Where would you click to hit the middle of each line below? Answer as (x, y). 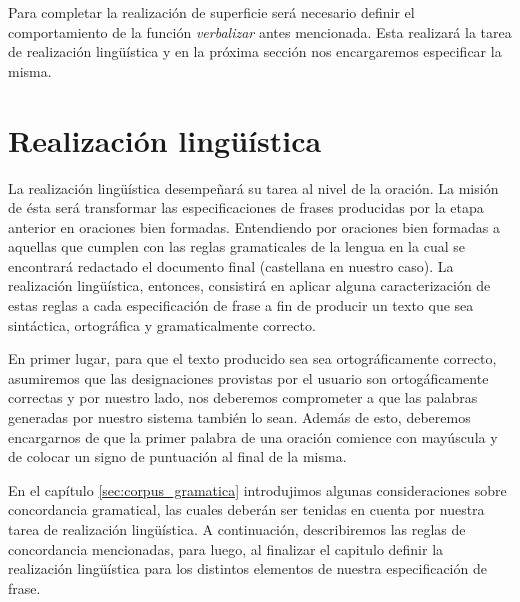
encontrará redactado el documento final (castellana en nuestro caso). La (231, 265)
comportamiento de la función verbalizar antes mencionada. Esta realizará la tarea (260, 31)
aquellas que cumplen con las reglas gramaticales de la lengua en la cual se (236, 246)
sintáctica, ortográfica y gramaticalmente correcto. (162, 324)
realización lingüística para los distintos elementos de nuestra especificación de (247, 568)
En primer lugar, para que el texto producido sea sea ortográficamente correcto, (252, 358)
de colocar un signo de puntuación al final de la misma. (177, 456)
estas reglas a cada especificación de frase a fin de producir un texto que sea (241, 305)
